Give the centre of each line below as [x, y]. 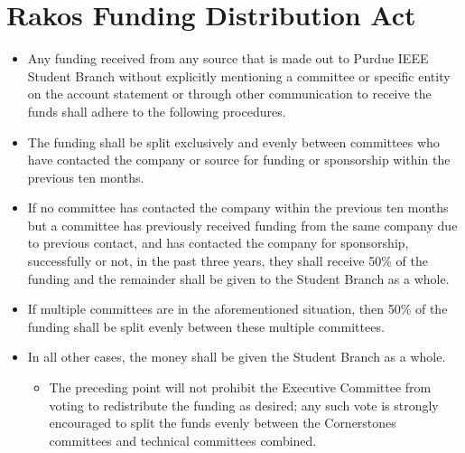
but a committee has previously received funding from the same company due [242, 225]
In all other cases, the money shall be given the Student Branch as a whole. [237, 357]
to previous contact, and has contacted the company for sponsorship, [218, 243]
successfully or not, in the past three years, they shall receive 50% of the [228, 261]
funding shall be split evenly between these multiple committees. [206, 326]
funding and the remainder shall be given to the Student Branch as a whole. [238, 278]
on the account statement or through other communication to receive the [229, 94]
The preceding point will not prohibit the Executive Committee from [240, 387]
